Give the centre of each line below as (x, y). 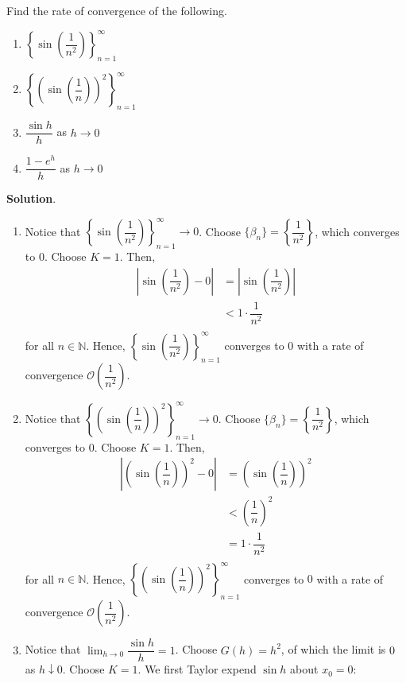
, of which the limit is (333, 649)
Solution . (31, 198)
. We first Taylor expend (197, 669)
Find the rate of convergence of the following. (117, 10)
